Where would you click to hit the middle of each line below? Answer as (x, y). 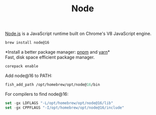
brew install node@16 (27, 43)
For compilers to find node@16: (37, 94)
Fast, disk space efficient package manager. (50, 57)
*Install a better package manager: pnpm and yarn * (58, 52)
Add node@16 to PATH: (29, 75)
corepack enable (22, 66)
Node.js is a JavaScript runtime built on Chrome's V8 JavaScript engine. (78, 34)
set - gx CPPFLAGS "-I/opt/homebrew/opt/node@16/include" (65, 108)
